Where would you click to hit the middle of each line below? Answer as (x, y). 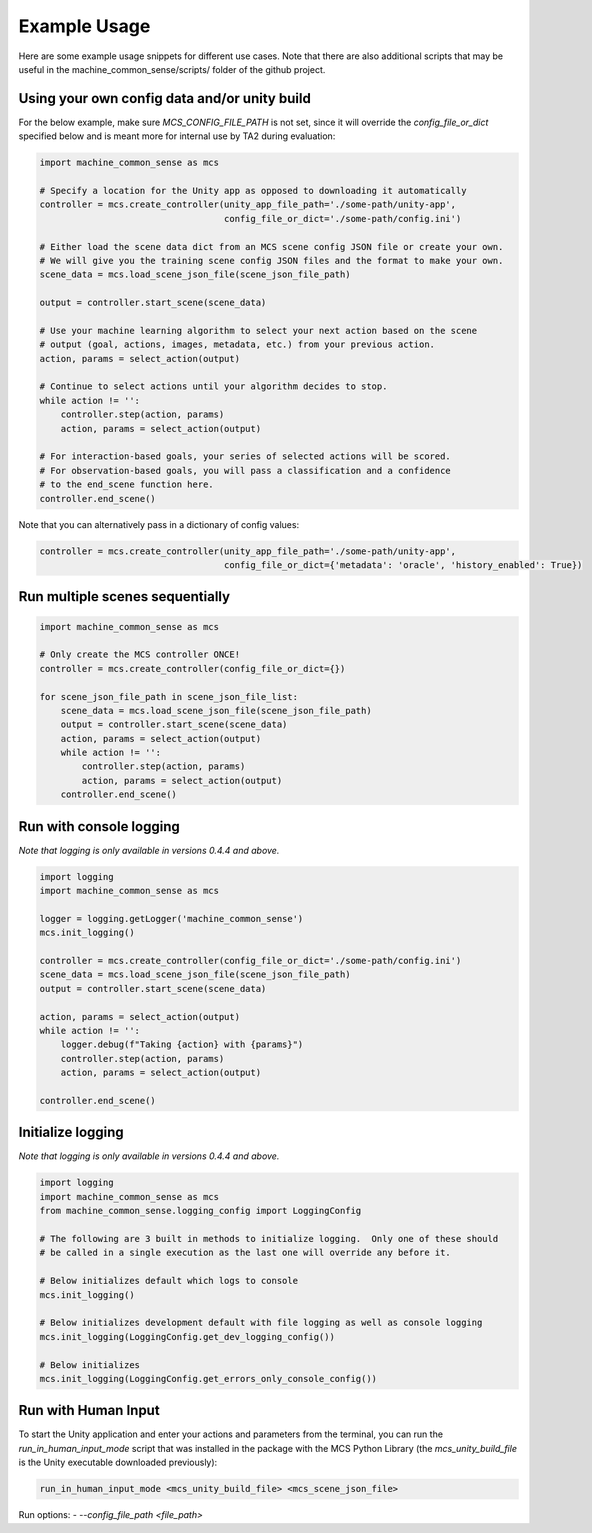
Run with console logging (99, 826)
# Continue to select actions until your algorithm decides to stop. (213, 386)
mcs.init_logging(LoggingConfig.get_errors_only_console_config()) (208, 1378)
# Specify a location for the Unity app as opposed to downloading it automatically (253, 190)
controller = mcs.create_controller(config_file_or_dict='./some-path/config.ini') (250, 961)
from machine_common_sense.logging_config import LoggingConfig (200, 1211)
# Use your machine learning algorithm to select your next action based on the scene (258, 330)
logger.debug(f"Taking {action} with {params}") (182, 1044)
